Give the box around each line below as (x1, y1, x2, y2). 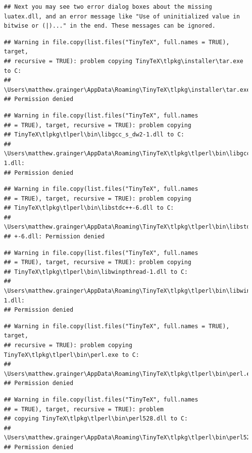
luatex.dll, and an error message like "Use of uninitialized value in (4, 13, 240, 20)
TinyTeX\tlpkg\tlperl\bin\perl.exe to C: (4, 351, 140, 358)
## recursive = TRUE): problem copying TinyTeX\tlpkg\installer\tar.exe (4, 57, 243, 65)
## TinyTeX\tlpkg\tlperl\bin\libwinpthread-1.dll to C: (4, 268, 188, 275)
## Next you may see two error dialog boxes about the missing (4, 3, 212, 10)
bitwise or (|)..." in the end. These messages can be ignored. (4, 22, 216, 30)
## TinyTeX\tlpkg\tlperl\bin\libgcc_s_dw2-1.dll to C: (4, 131, 185, 138)
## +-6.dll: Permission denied (4, 233, 105, 240)
